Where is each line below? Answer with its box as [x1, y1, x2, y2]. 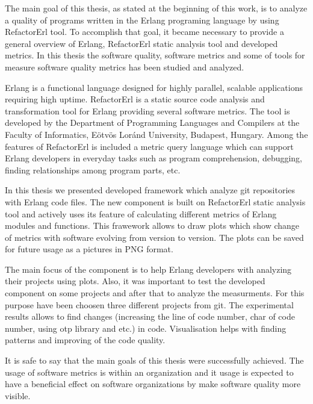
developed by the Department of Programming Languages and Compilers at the [5, 116, 300, 129]
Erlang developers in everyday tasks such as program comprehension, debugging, [5, 152, 303, 164]
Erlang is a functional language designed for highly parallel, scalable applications [5, 81, 303, 93]
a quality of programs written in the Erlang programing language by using [5, 13, 279, 26]
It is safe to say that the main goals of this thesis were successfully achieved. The [5, 354, 304, 367]
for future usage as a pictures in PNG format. [5, 243, 173, 255]
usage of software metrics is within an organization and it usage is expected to [5, 365, 294, 378]
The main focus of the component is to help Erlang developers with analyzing [5, 263, 292, 275]
